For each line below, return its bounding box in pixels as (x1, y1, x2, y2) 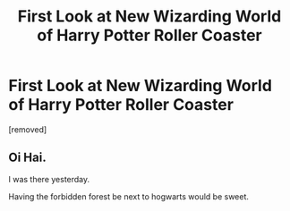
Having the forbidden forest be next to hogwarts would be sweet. (8, 190, 250, 202)
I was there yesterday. (8, 173, 90, 184)
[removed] (8, 123, 47, 135)
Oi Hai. (8, 150, 47, 165)
